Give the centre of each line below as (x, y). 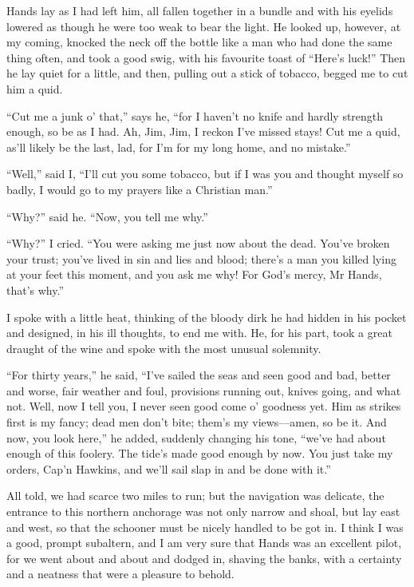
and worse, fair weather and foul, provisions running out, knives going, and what (204, 390)
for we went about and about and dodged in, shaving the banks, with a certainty (204, 558)
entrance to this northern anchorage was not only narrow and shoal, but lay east (203, 512)
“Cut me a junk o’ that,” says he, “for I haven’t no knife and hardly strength (195, 115)
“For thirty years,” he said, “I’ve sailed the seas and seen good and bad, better (199, 375)
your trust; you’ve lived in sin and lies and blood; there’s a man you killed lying (201, 258)
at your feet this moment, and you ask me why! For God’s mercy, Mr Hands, (194, 274)
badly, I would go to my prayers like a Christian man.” (140, 189)
